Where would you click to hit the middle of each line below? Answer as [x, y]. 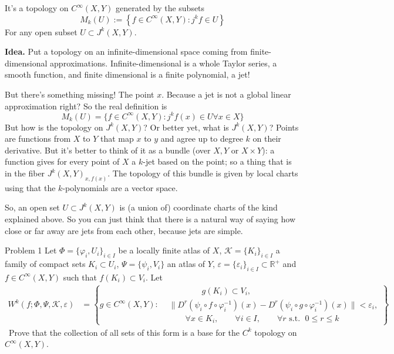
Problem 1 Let [31, 250]
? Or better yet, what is [186, 127]
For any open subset [41, 31]
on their [267, 138]
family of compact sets [45, 264]
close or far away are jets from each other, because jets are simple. [124, 230]
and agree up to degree [202, 138]
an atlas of [186, 264]
